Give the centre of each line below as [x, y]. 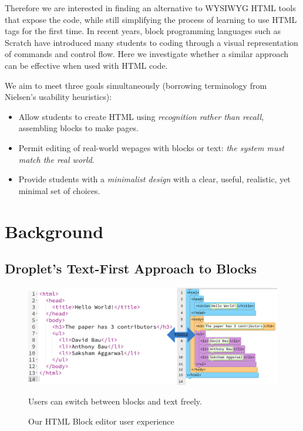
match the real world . [56, 159]
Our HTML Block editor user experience [101, 421]
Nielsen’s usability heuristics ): [58, 97]
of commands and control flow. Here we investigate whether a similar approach [147, 54]
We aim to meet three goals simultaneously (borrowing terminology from [136, 85]
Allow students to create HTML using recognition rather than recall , [141, 116]
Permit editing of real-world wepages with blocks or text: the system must [151, 147]
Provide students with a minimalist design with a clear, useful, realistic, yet [154, 179]
